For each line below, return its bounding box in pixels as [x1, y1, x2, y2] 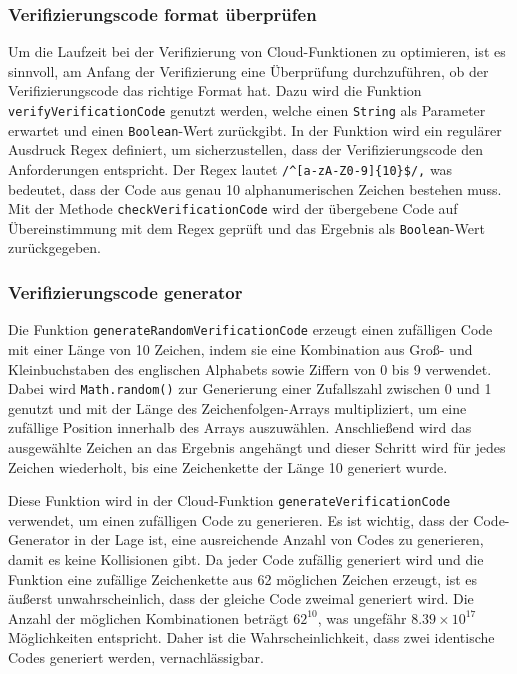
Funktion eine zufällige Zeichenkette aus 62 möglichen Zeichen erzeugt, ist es [8, 568, 478, 589]
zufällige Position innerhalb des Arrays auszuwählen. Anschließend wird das [8, 417, 472, 438]
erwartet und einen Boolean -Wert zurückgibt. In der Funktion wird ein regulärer [8, 119, 502, 140]
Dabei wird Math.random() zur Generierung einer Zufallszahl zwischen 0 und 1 [8, 378, 492, 399]
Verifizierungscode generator [8, 279, 243, 304]
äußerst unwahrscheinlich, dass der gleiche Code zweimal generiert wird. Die [8, 588, 474, 609]
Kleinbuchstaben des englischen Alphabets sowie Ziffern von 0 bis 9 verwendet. [8, 358, 492, 379]
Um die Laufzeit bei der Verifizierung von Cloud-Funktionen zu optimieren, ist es [8, 41, 506, 62]
